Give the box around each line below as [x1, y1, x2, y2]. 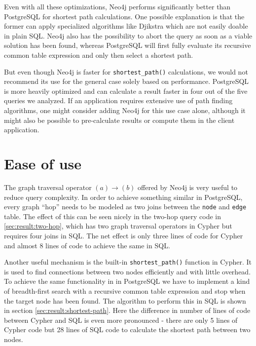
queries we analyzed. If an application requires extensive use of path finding [4, 95, 233, 106]
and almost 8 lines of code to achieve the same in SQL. [4, 240, 170, 250]
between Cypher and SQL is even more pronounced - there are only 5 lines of [4, 314, 238, 325]
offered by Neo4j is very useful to [138, 182, 238, 192]
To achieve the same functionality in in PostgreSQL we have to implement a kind [4, 276, 250, 286]
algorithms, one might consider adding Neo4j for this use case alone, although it [4, 105, 246, 115]
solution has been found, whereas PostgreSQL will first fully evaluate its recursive [4, 40, 251, 50]
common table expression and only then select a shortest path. [4, 49, 193, 60]
